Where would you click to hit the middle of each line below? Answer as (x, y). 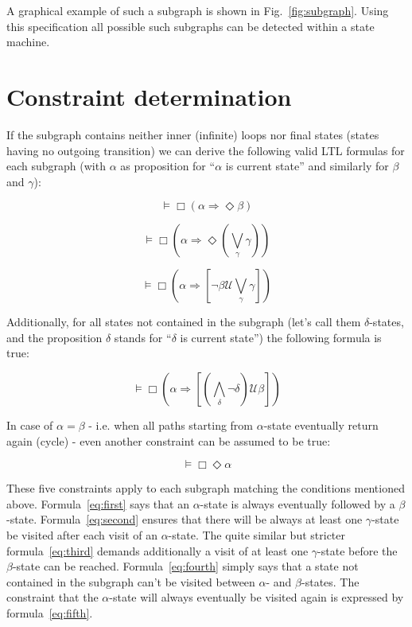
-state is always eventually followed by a (297, 503)
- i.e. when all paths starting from (171, 425)
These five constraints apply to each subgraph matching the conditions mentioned (206, 488)
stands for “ (143, 337)
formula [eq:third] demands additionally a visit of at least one (157, 550)
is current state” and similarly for (307, 166)
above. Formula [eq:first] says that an (98, 503)
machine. (28, 42)
